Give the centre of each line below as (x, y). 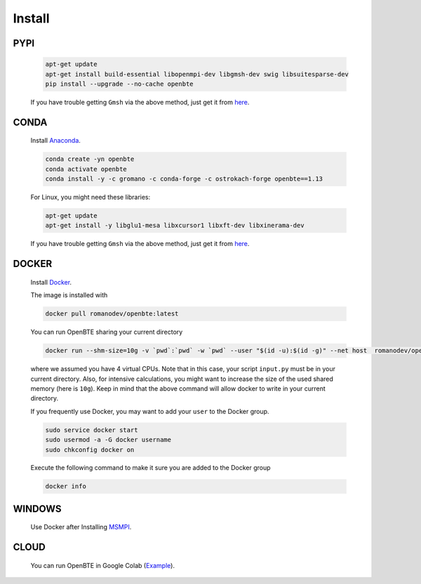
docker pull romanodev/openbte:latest (112, 314)
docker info (66, 486)
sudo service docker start (92, 430)
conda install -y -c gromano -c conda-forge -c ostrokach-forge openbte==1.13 (184, 179)
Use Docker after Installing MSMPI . (81, 527)
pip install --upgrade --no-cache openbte (119, 84)
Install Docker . (51, 282)
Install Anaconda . (55, 141)
